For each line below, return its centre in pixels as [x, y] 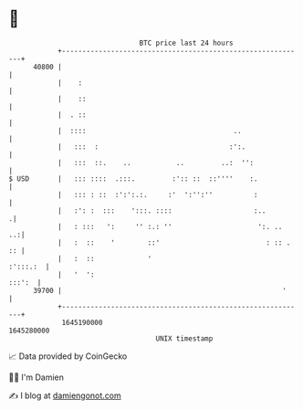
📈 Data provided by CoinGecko [68, 356]
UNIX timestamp [184, 338]
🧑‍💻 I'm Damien [37, 377]
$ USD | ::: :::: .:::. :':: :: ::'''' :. [133, 179]
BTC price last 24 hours [186, 43]
